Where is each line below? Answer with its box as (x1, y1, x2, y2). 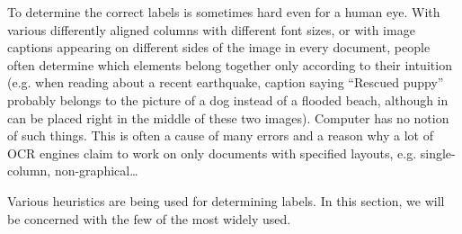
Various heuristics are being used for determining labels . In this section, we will (7, 191, 445, 210)
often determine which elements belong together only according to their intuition (7, 55, 452, 74)
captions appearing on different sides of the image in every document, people (7, 38, 431, 57)
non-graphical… (54, 161, 138, 180)
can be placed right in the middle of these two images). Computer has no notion (7, 108, 449, 127)
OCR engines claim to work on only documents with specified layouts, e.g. (7, 143, 417, 162)
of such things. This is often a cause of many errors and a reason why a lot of (7, 126, 433, 145)
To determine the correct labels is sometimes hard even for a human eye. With (7, 3, 440, 21)
